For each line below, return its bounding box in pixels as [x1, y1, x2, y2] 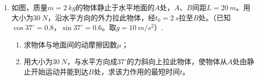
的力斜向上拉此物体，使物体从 [126, 56, 227, 67]
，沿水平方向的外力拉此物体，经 [48, 12, 156, 22]
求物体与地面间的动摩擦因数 [24, 39, 117, 49]
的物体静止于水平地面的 [75, 2, 155, 12]
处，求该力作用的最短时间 [94, 66, 180, 76]
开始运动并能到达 [31, 66, 89, 76]
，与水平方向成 [67, 56, 117, 67]
